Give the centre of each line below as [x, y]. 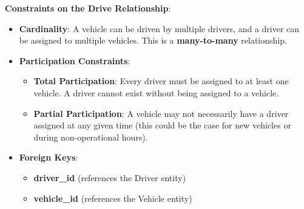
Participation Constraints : [75, 60]
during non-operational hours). [91, 137]
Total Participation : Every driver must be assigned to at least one [161, 81]
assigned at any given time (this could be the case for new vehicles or [162, 125]
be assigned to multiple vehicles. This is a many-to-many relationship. [153, 40]
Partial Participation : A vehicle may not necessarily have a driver [161, 113]
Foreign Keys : [49, 157]
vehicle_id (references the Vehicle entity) [113, 198]
